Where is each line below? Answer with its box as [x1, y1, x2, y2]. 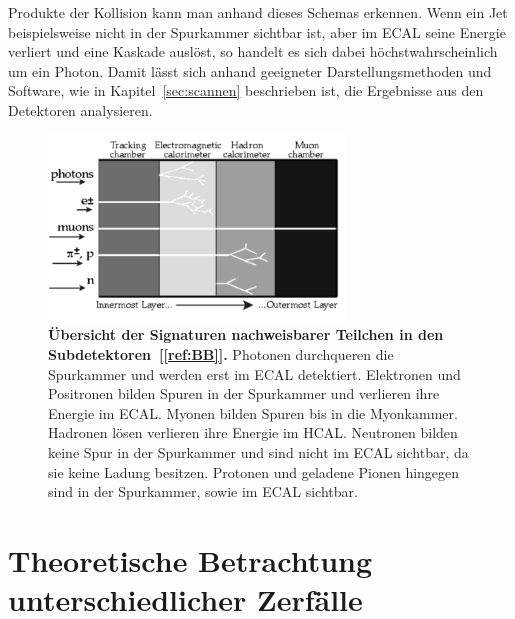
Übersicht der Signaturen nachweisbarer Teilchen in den [48, 324, 444, 345]
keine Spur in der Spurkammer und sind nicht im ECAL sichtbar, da [48, 441, 469, 462]
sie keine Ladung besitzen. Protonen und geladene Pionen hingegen [48, 461, 460, 482]
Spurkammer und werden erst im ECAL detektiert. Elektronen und [48, 363, 461, 384]
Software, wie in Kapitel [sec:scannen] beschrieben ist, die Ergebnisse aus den [8, 80, 484, 101]
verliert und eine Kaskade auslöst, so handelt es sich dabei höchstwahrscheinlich [8, 41, 498, 62]
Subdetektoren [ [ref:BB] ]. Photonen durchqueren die [48, 343, 394, 364]
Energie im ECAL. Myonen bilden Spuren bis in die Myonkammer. [48, 402, 458, 423]
